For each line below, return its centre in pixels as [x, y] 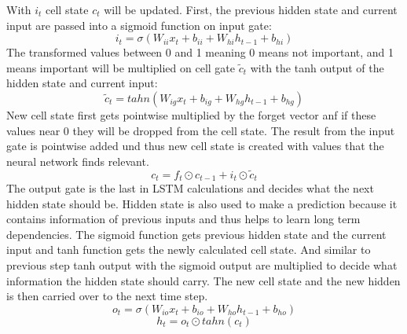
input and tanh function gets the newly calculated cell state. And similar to [189, 250]
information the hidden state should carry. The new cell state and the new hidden [203, 280]
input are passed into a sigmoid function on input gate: [139, 25]
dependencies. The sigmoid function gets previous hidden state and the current [196, 234]
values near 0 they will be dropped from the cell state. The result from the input [201, 130]
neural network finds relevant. [78, 161]
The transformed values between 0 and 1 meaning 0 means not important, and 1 [200, 52]
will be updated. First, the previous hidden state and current [251, 9]
